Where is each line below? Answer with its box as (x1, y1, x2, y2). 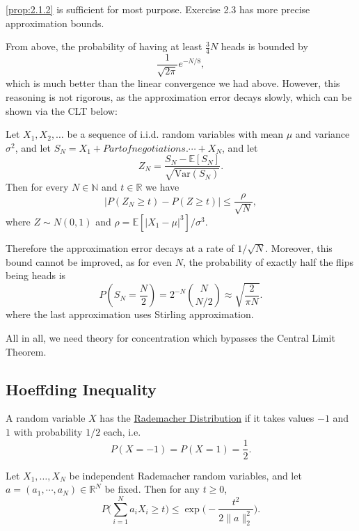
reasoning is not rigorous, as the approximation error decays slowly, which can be (6, 90, 352, 104)
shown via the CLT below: (6, 103, 118, 118)
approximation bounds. (6, 15, 104, 30)
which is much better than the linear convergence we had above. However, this (6, 76, 340, 90)
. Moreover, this (265, 240, 333, 255)
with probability (13, 424, 83, 438)
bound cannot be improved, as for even (6, 254, 172, 269)
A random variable (6, 411, 86, 425)
